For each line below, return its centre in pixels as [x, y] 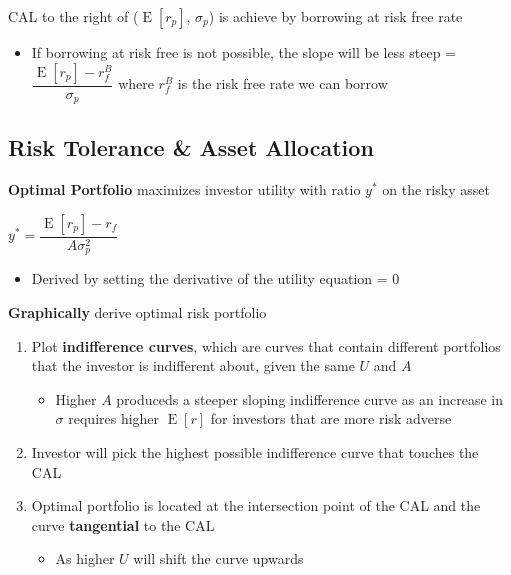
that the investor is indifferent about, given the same [193, 365]
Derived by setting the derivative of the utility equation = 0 [215, 278]
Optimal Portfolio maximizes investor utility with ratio [184, 189]
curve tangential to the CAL [123, 524]
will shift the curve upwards [218, 558]
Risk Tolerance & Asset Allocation [191, 147]
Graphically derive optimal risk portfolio [137, 311]
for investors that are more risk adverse [331, 418]
